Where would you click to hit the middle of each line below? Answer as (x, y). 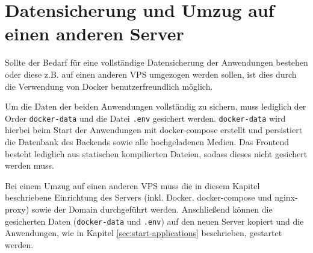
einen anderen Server (95, 33)
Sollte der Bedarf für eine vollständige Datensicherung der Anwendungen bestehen (156, 62)
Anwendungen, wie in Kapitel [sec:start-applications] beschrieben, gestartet (144, 233)
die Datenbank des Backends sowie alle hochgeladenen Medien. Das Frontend (147, 141)
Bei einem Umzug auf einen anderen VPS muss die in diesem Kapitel (132, 185)
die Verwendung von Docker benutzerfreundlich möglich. (109, 86)
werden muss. (29, 165)
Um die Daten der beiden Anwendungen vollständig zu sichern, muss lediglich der (156, 106)
